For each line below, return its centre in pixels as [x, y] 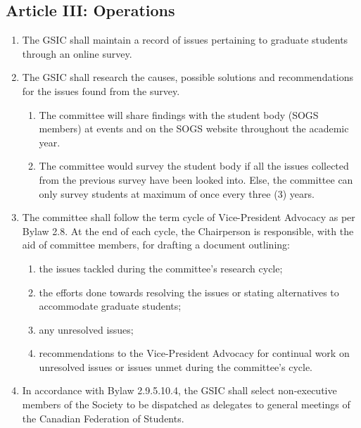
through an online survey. [77, 53]
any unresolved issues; [86, 329]
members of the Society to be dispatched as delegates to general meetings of [186, 404]
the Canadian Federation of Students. [103, 418]
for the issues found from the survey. [101, 90]
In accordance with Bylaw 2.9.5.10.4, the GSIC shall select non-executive [179, 390]
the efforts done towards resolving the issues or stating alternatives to [189, 292]
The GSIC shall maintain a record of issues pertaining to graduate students [185, 40]
